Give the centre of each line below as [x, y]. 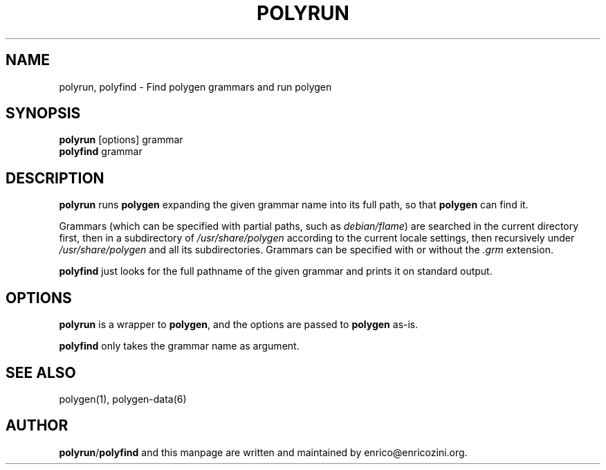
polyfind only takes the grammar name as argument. [179, 346]
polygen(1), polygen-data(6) [123, 399]
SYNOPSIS [43, 114]
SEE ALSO [41, 372]
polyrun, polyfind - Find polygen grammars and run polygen [195, 87]
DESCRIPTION [55, 178]
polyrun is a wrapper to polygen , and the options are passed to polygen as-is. [239, 325]
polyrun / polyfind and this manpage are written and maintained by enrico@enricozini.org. [263, 452]
